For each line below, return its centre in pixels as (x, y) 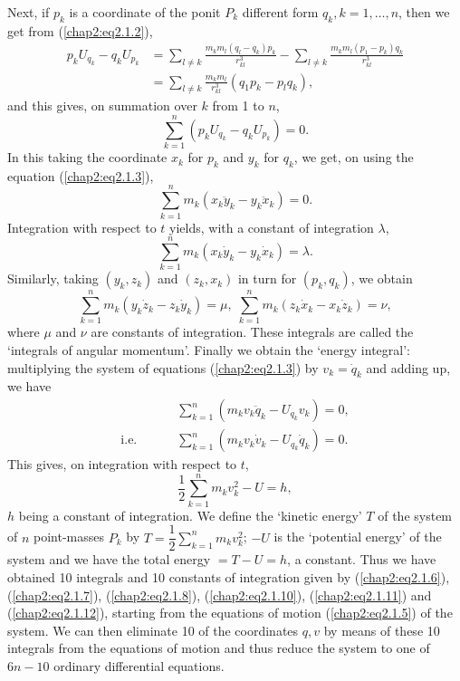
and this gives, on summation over (102, 106)
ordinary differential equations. (139, 666)
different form (280, 12)
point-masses (69, 537)
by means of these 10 (382, 630)
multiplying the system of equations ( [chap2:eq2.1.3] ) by (163, 367)
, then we (424, 12)
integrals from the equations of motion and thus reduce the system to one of (219, 648)
